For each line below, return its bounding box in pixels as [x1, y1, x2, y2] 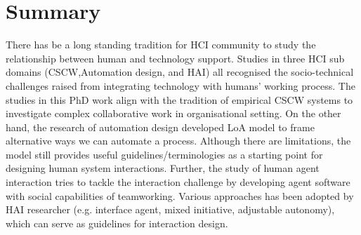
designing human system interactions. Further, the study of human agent [6, 161, 320, 175]
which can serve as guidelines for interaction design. [6, 215, 228, 230]
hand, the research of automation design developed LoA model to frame [6, 119, 315, 134]
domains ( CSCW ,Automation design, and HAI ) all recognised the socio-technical [6, 65, 354, 79]
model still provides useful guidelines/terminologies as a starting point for [6, 147, 323, 161]
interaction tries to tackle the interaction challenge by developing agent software [6, 175, 350, 189]
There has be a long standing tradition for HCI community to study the [6, 37, 316, 52]
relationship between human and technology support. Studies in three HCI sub [6, 51, 345, 65]
